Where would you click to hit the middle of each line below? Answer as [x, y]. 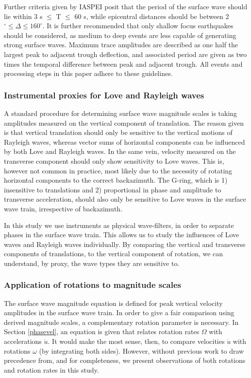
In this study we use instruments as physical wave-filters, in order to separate [119, 225]
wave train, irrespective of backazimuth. [63, 208]
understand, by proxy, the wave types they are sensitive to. [92, 263]
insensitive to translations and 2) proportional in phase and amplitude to [113, 189]
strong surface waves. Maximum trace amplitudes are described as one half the [121, 45]
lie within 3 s [23, 16]
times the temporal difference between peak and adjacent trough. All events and [123, 64]
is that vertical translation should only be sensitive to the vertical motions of [118, 132]
